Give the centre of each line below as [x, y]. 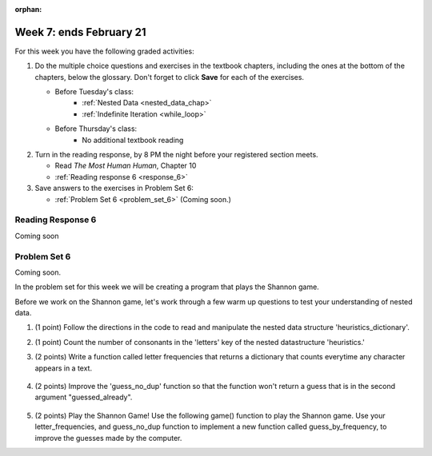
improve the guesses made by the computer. [108, 438]
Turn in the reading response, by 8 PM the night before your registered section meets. [177, 155]
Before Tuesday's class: [94, 92]
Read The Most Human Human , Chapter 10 [126, 166]
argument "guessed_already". [84, 397]
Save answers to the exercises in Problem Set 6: [114, 188]
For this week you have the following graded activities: [105, 51]
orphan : [28, 9]
